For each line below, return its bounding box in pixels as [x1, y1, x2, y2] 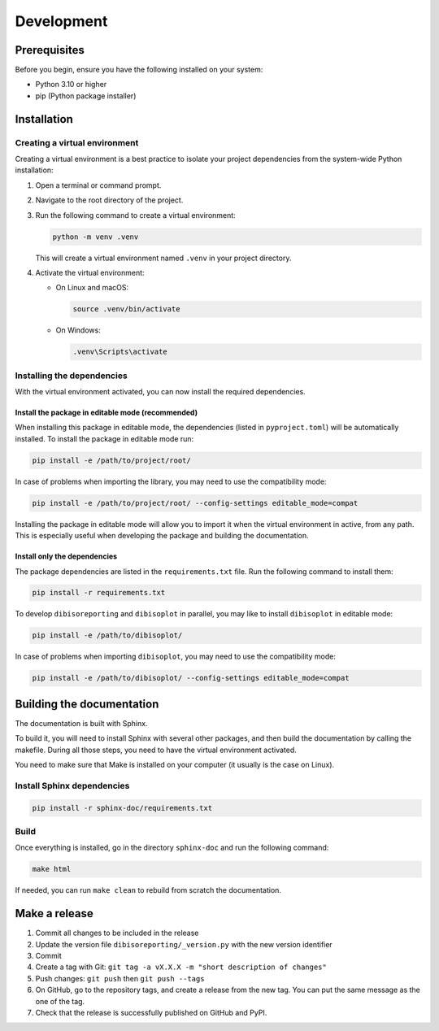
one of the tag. [35, 996, 85, 1006]
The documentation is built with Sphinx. [15, 718, 148, 728]
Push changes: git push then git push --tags [35, 973, 205, 983]
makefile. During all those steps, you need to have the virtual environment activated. [15, 745, 297, 755]
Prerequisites [15, 43, 85, 57]
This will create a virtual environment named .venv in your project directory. [35, 253, 292, 263]
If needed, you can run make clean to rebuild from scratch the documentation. [15, 885, 282, 895]
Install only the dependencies [15, 551, 118, 561]
